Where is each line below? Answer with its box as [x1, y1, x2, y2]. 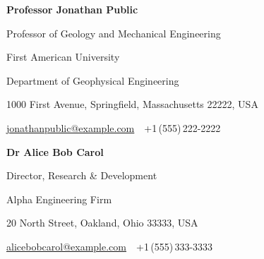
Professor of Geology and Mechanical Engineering [6, 25, 221, 40]
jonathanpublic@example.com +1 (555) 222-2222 [6, 120, 221, 135]
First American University [6, 49, 120, 64]
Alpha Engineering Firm [6, 191, 112, 206]
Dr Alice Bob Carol [6, 144, 104, 159]
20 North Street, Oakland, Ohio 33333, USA [6, 215, 198, 230]
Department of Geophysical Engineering [6, 73, 179, 88]
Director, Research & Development [6, 168, 157, 183]
